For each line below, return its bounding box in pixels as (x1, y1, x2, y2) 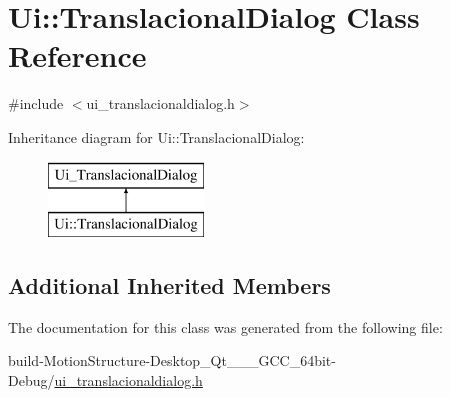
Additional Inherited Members (8, 270, 331, 301)
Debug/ (8, 370, 55, 391)
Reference (8, 35, 147, 76)
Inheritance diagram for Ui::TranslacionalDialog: (8, 126, 305, 147)
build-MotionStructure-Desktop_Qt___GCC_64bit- (8, 350, 336, 371)
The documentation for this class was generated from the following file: (8, 316, 443, 337)
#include (8, 93, 64, 114)
